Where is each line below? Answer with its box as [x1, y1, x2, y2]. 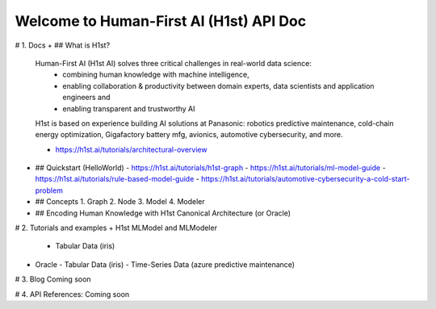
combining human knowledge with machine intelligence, [62, 69, 249, 80]
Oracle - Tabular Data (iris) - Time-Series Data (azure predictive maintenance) [35, 259, 295, 269]
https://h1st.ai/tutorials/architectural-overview [55, 144, 208, 154]
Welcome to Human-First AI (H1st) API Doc [15, 12, 307, 30]
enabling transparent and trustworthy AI [62, 103, 195, 113]
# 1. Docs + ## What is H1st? [15, 40, 111, 50]
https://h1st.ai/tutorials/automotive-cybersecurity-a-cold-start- [200, 174, 410, 184]
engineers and [62, 93, 111, 102]
